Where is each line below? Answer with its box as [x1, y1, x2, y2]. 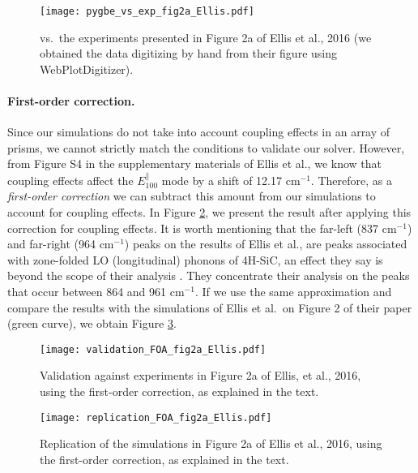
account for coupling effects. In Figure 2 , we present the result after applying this [7, 204, 412, 221]
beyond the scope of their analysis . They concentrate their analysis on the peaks [7, 267, 410, 284]
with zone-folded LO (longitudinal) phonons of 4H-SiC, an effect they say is [7, 251, 383, 268]
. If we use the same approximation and [194, 282, 392, 299]
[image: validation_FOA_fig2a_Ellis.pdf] [40, 343, 267, 355]
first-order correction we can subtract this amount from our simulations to [7, 187, 376, 204]
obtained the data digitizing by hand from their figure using [40, 45, 337, 62]
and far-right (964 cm [7, 235, 114, 252]
